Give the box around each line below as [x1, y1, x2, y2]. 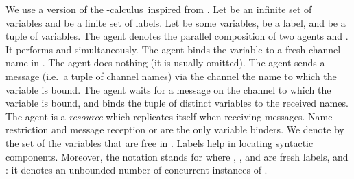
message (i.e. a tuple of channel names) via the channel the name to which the [5, 68, 337, 83]
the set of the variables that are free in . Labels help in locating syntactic [5, 135, 314, 150]
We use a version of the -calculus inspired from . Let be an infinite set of [5, 2, 312, 16]
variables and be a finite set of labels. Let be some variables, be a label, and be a [5, 15, 346, 29]
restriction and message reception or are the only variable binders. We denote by [5, 122, 344, 137]
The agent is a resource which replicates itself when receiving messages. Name [5, 109, 333, 123]
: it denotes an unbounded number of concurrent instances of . [5, 163, 268, 177]
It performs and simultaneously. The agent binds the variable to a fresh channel [5, 42, 341, 56]
